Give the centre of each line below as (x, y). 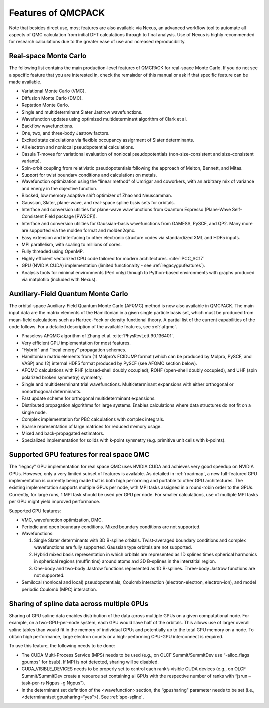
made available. (25, 82)
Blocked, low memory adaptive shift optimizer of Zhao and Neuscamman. (97, 196)
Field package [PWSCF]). (71, 216)
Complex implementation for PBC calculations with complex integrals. (93, 419)
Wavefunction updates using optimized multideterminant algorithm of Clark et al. (104, 119)
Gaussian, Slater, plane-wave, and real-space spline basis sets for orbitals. (98, 202)
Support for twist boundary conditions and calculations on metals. (89, 175)
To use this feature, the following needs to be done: (62, 646)
